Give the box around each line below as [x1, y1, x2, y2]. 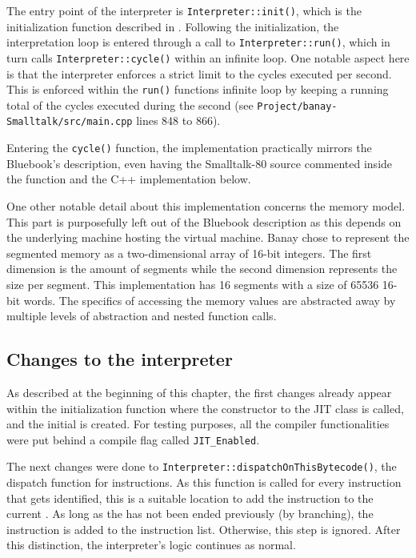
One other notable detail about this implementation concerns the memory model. [6, 197, 406, 214]
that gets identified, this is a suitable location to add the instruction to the [6, 489, 374, 506]
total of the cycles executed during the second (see [6, 96, 254, 113]
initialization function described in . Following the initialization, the [6, 18, 339, 34]
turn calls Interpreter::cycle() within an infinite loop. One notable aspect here [6, 49, 410, 66]
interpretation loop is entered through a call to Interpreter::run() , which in [6, 34, 390, 50]
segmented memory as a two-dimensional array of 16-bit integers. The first [6, 244, 372, 261]
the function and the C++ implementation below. [6, 171, 251, 187]
